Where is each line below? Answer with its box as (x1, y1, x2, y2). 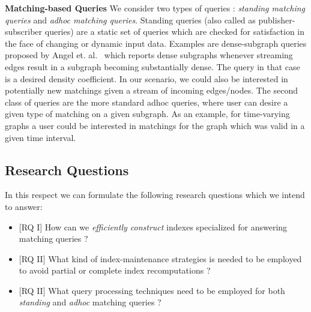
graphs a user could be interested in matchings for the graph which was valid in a (5, 119, 305, 131)
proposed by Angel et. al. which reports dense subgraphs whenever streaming (5, 49, 293, 61)
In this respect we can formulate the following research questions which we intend (5, 188, 305, 201)
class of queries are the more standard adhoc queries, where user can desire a (5, 95, 288, 108)
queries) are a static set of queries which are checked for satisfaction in (44, 25, 304, 38)
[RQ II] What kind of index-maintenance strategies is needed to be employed (19, 252, 302, 265)
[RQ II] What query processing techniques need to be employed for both (19, 284, 285, 296)
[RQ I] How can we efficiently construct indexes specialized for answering (19, 220, 288, 233)
